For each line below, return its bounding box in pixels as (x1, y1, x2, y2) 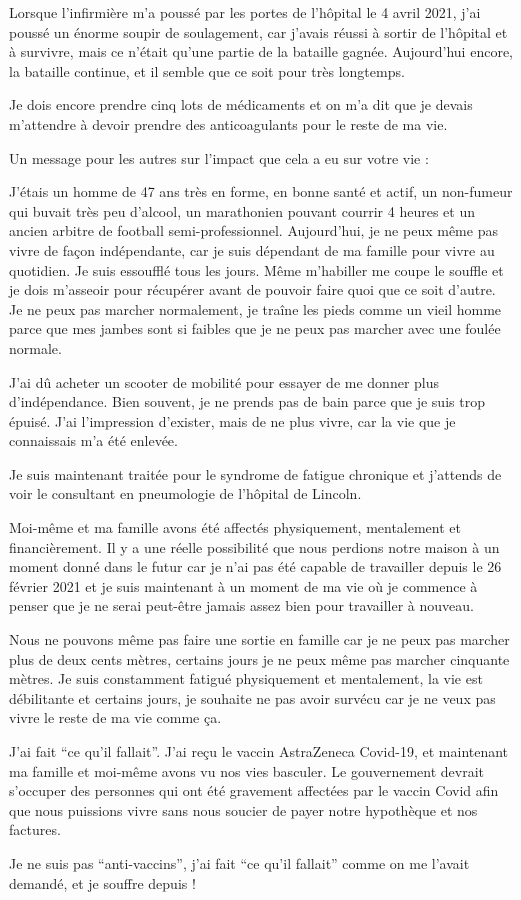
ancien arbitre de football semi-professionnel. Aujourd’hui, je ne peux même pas (9, 220, 498, 241)
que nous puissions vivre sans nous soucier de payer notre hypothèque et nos (9, 799, 478, 820)
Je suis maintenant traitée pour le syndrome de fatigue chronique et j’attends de (9, 463, 502, 484)
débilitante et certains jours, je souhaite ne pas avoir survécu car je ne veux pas (9, 687, 496, 708)
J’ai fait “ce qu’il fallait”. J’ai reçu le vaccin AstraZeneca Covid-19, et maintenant (9, 741, 509, 761)
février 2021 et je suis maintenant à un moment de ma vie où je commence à (9, 575, 478, 596)
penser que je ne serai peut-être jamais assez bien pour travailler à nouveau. (9, 595, 474, 616)
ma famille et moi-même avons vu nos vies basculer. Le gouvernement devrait (9, 760, 484, 781)
